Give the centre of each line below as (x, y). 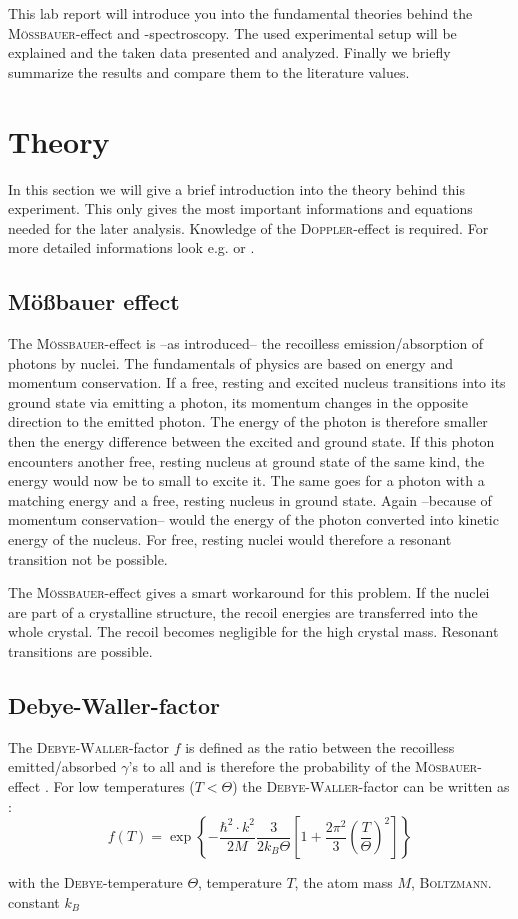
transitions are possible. (80, 650)
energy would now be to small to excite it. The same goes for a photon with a (246, 480)
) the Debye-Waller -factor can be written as (371, 785)
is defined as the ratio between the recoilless (320, 746)
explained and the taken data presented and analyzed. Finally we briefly (229, 52)
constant (34, 901)
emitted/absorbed (62, 766)
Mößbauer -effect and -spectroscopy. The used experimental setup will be (232, 32)
